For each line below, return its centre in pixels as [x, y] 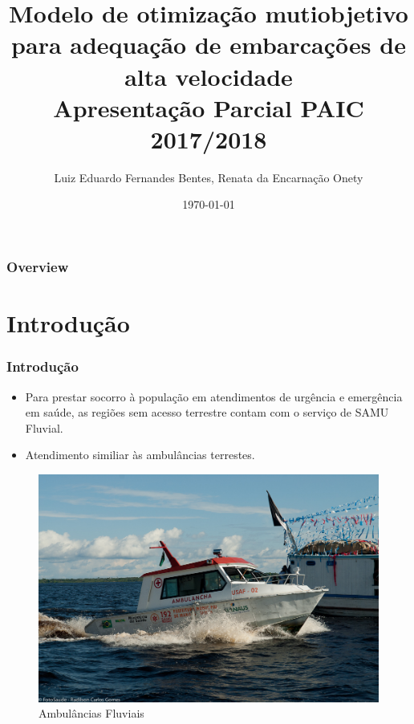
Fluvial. [44, 427]
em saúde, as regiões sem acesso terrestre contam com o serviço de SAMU [207, 412]
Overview [38, 267]
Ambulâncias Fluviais [91, 713]
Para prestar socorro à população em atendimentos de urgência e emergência [214, 396]
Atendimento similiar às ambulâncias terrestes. [140, 455]
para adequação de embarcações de [209, 45]
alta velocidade [209, 76]
